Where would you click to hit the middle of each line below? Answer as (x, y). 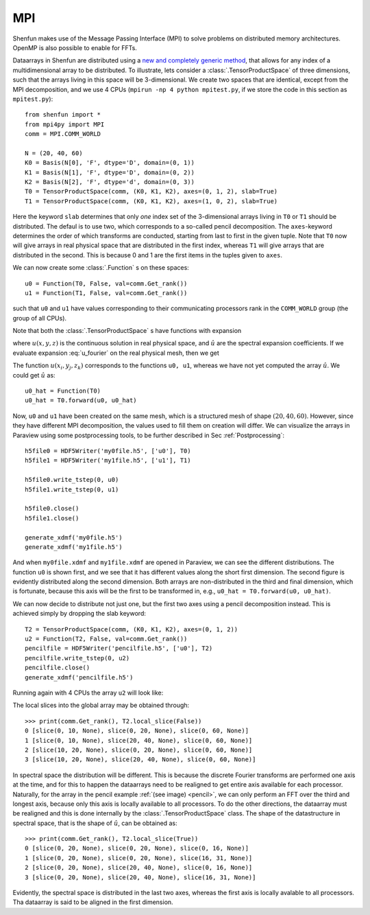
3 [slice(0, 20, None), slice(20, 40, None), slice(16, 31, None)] (140, 877)
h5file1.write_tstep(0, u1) (72, 489)
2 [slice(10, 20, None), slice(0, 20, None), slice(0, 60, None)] (139, 750)
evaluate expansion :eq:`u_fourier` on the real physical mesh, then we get (116, 353)
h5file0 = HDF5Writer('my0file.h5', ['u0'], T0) (108, 451)
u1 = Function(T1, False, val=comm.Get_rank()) (106, 293)
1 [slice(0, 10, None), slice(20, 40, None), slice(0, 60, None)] (139, 740)
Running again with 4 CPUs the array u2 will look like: (88, 693)
